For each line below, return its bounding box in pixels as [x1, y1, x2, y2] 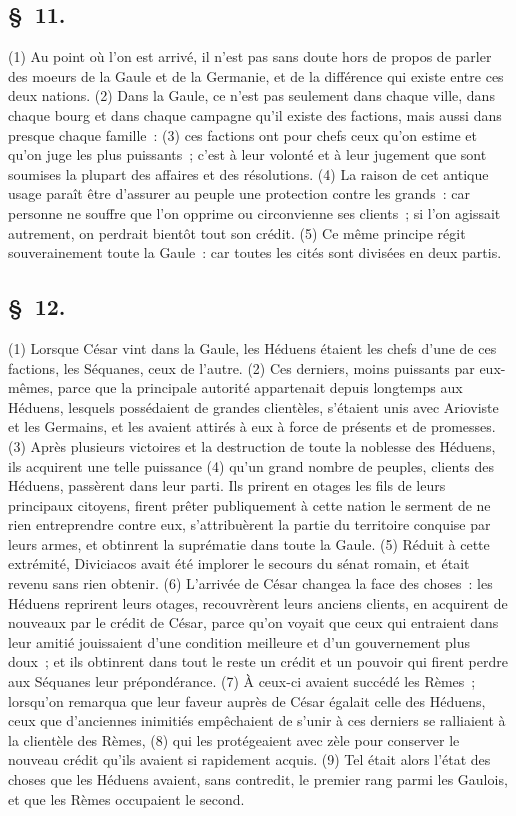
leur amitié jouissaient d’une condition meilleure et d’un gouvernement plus [8, 631, 470, 652]
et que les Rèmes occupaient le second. [8, 788, 245, 809]
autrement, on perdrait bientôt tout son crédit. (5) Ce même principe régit [8, 222, 466, 243]
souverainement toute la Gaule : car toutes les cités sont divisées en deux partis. [8, 242, 502, 263]
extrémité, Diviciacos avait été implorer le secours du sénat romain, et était [8, 553, 470, 574]
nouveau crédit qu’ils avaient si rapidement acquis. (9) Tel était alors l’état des [8, 749, 491, 770]
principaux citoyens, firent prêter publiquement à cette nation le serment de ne [8, 494, 491, 515]
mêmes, [8, 377, 54, 398]
